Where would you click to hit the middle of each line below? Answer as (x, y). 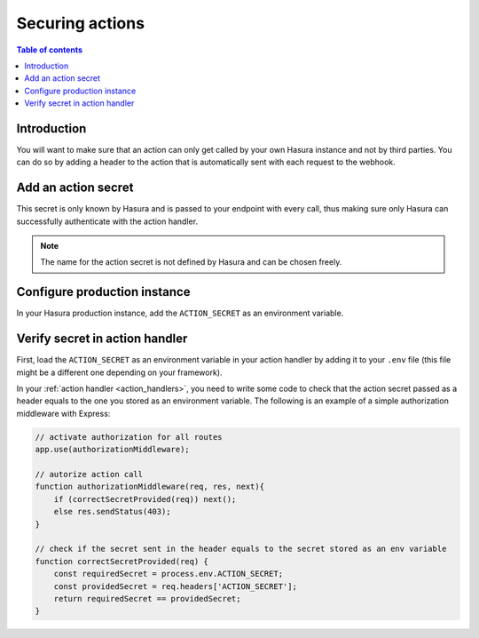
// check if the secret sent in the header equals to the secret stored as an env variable (241, 549)
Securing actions (81, 23)
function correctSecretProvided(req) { (122, 561)
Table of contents (50, 50)
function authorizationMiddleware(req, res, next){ (150, 487)
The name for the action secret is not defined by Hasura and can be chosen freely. (191, 262)
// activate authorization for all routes (129, 437)
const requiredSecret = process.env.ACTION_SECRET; (169, 574)
